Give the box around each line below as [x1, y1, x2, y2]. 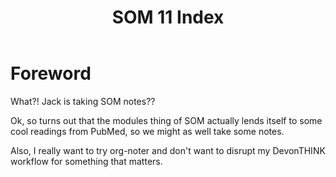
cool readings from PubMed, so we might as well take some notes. [10, 125, 285, 137]
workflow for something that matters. [10, 155, 163, 167]
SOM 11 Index [111, 6, 225, 29]
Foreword [10, 62, 92, 85]
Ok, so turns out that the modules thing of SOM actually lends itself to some [10, 114, 323, 126]
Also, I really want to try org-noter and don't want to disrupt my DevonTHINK [10, 144, 326, 156]
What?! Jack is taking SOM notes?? [10, 95, 156, 107]
